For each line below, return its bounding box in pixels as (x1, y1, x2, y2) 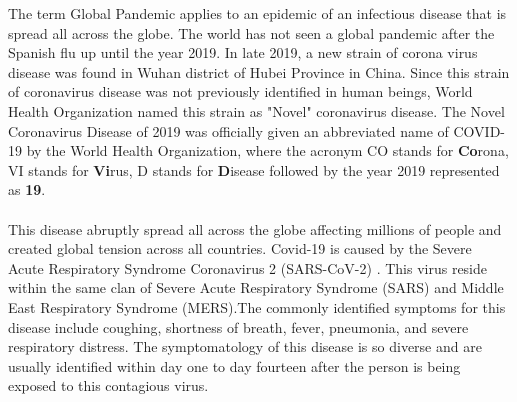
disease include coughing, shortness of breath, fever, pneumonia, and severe (8, 316, 469, 337)
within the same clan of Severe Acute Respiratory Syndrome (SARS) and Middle (8, 277, 504, 298)
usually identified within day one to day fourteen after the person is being (8, 355, 461, 376)
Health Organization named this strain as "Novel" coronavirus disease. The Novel (8, 100, 505, 121)
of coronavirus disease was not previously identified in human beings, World (8, 81, 473, 102)
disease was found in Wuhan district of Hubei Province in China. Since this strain (8, 61, 510, 82)
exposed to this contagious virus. (8, 375, 209, 396)
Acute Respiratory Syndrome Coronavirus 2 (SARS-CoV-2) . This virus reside (8, 257, 488, 278)
